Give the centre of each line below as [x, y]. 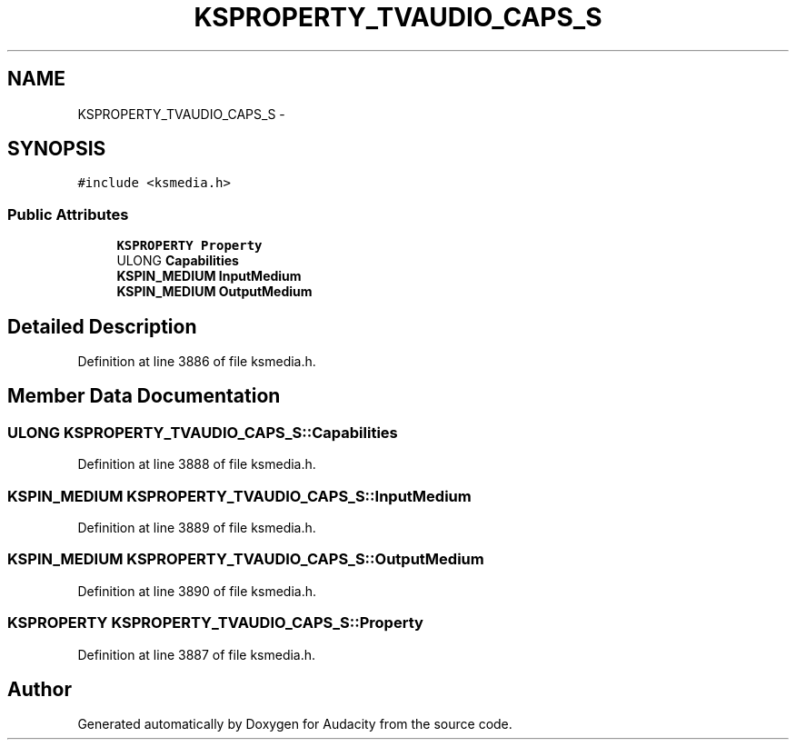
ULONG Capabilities [178, 261]
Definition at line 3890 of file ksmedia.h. [197, 591]
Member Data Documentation [144, 396]
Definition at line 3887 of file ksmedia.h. [197, 654]
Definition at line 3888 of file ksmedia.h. [197, 464]
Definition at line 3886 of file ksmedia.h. [197, 362]
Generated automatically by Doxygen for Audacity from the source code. [295, 724]
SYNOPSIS [57, 149]
